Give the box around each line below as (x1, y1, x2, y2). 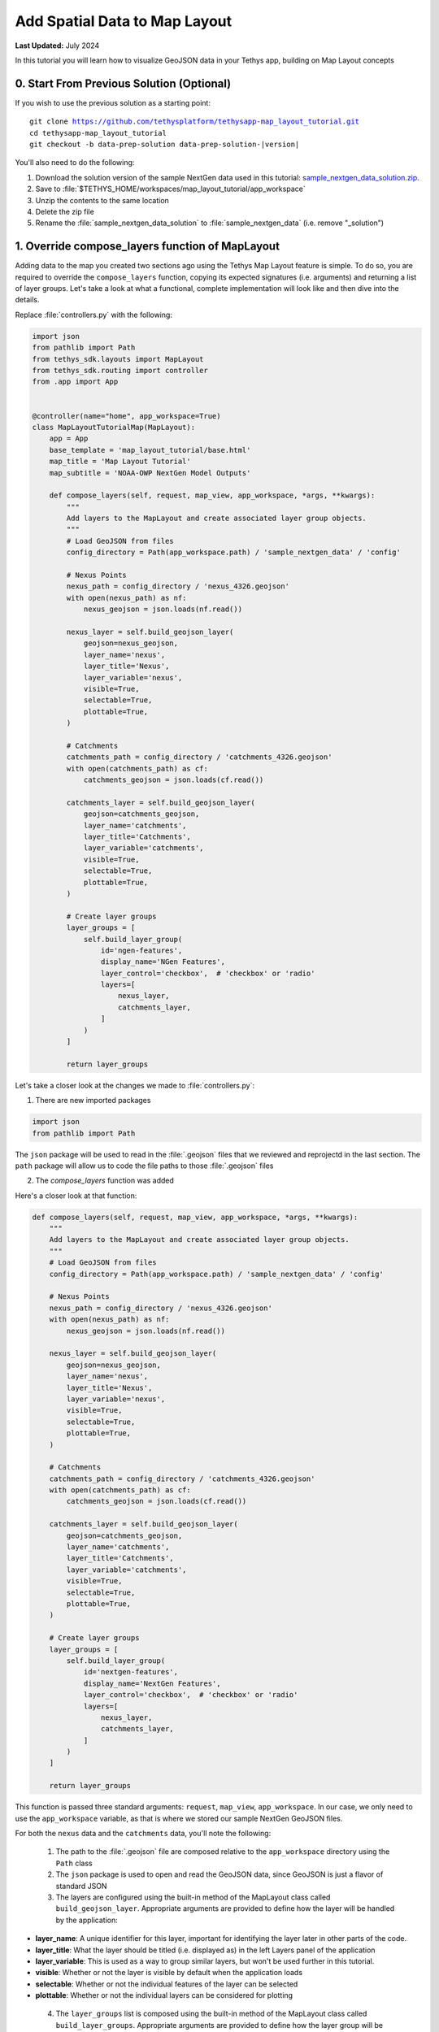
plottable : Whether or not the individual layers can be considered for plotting (35, 1991, 293, 2000)
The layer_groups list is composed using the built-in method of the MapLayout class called (55, 2008, 367, 2019)
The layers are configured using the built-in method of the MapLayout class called (55, 1892, 331, 1902)
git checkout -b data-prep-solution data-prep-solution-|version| (29, 140, 300, 150)
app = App (49, 434, 89, 443)
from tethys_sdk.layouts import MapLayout (32, 354, 204, 363)
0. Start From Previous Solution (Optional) (15, 76, 232, 90)
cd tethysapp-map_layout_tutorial (29, 128, 167, 137)
